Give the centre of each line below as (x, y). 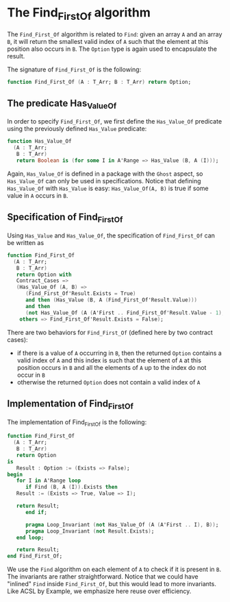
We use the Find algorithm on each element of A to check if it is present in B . (114, 569)
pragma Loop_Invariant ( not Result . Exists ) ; (90, 531)
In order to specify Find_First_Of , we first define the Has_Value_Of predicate (115, 121)
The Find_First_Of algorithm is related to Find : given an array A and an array (115, 34)
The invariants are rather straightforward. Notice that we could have (103, 577)
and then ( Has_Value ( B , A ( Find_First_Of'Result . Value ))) (111, 300)
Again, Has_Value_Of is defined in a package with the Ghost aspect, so (105, 174)
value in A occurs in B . (38, 195)
